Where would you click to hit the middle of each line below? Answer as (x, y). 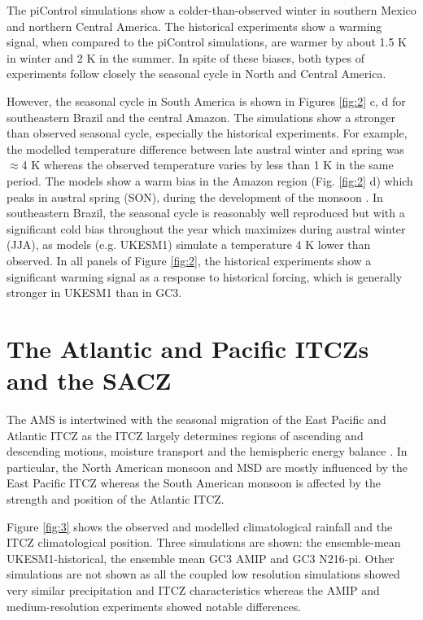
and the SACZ (89, 380)
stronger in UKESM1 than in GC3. (94, 293)
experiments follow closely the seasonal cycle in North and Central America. (196, 74)
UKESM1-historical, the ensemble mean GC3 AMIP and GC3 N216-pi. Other (201, 558)
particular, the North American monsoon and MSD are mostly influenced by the (207, 467)
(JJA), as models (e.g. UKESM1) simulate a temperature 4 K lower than (189, 245)
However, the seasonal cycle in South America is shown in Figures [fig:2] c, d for (206, 100)
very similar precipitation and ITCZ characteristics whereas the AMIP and (193, 589)
